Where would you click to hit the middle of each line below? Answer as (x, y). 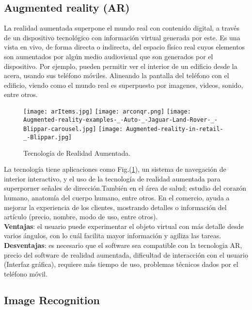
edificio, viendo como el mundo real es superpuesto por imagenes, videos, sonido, (124, 85)
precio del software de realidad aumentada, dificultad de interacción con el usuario (126, 254)
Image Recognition (52, 300)
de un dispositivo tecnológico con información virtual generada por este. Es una (122, 37)
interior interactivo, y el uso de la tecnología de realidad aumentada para (112, 178)
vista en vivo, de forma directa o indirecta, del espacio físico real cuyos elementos (125, 47)
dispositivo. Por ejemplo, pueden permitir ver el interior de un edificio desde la (121, 66)
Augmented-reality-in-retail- (175, 129)
